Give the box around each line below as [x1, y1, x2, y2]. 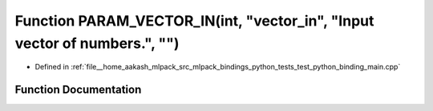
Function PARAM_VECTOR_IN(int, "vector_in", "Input [14, 12, 374, 30]
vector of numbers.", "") [14, 34, 180, 52]
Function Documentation [14, 83, 142, 97]
